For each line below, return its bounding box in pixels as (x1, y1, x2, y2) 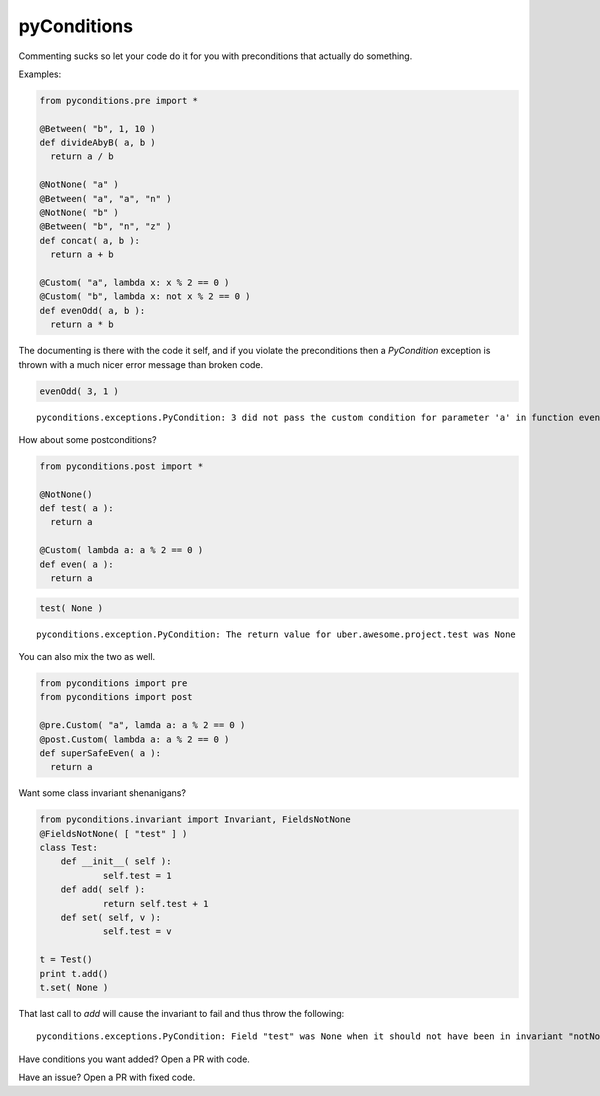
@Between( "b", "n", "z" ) (39, 221, 172, 232)
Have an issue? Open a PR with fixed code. (18, 1071, 196, 1084)
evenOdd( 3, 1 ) (39, 385, 120, 397)
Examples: (18, 68, 62, 80)
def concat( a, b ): (39, 235, 140, 246)
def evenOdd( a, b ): (39, 305, 146, 316)
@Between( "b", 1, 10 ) (39, 123, 157, 134)
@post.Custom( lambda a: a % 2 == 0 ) (39, 733, 230, 745)
